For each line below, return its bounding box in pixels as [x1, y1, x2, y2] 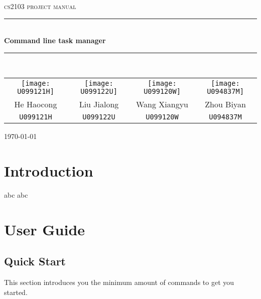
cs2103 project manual [4, 1, 76, 11]
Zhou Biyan [205, 98, 246, 110]
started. [4, 286, 28, 297]
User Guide [4, 219, 85, 239]
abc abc [4, 190, 28, 200]
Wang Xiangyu [136, 98, 189, 110]
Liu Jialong [79, 98, 119, 110]
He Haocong [14, 98, 57, 110]
